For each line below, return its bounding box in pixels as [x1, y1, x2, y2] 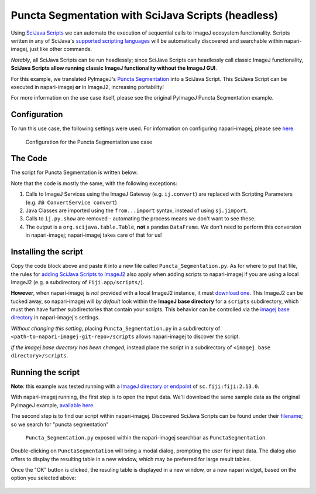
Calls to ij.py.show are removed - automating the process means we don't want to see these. [25, 215, 256, 222]
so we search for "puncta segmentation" [11, 421, 109, 428]
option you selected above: [11, 475, 77, 482]
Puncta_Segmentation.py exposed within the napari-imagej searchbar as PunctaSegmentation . [25, 434, 267, 441]
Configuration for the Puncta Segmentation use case [25, 138, 153, 145]
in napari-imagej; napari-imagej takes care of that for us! [25, 231, 162, 239]
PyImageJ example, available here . [11, 401, 95, 408]
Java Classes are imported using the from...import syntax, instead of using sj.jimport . [25, 207, 248, 214]
